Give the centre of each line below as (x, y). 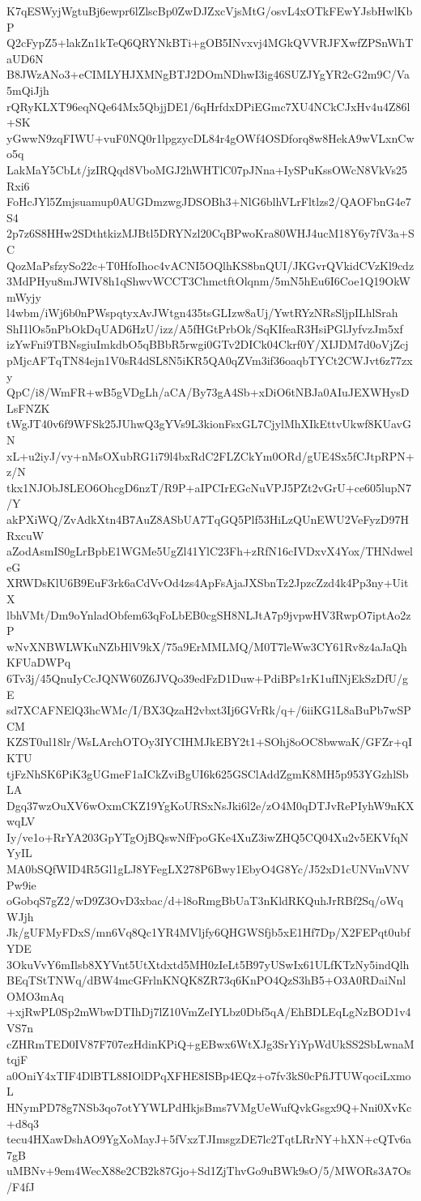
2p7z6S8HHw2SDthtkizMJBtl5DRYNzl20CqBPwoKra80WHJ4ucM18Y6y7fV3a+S (210, 233)
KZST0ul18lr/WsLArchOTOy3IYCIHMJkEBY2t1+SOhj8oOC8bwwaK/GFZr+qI (210, 742)
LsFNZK (28, 407)
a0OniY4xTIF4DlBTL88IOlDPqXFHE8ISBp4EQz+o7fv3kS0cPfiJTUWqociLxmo (209, 1075)
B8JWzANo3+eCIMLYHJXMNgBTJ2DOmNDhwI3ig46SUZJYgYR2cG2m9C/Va (208, 74)
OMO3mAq (35, 995)
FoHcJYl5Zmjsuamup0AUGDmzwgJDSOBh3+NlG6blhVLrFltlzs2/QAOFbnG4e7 (209, 202)
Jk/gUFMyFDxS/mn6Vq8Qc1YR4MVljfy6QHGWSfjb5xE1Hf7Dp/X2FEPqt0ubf (208, 932)
